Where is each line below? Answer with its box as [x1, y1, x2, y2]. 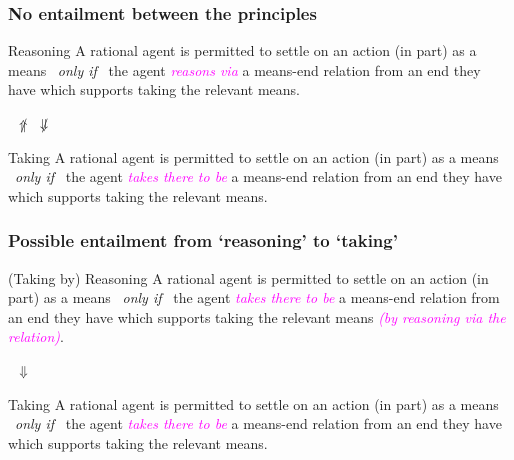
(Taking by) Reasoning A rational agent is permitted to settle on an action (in [8, 267, 489, 288]
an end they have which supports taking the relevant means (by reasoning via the [8, 306, 506, 327]
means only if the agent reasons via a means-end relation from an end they [8, 59, 481, 80]
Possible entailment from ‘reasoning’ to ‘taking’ [8, 228, 398, 253]
